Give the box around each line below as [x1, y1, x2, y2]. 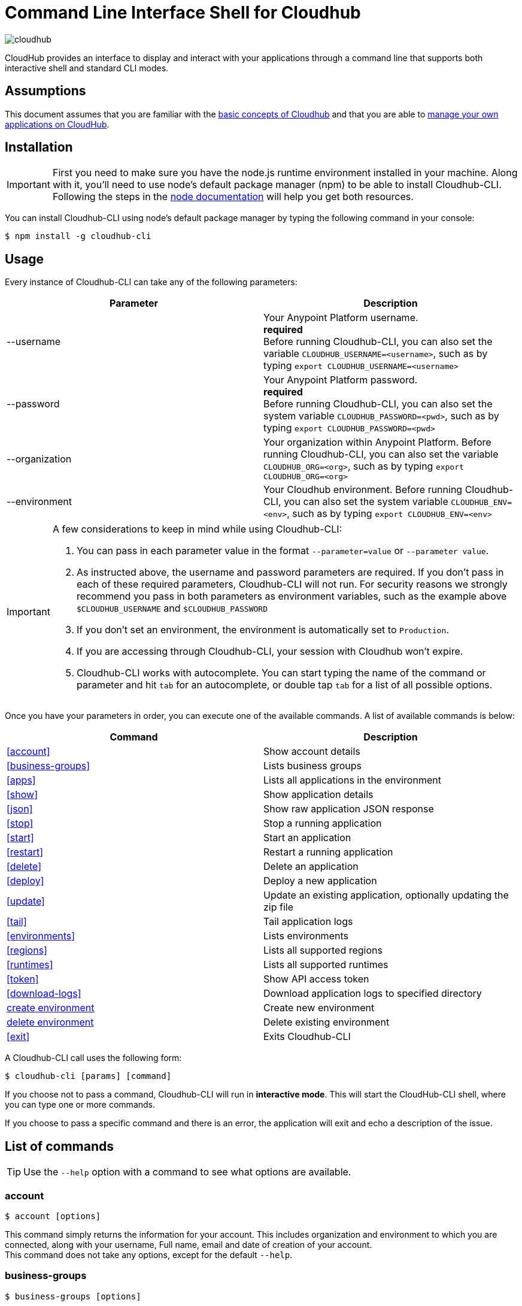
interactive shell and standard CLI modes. [5, 62, 169, 73]
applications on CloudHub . [5, 119, 110, 129]
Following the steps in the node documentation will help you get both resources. [52, 191, 414, 203]
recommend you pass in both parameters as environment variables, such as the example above [76, 590, 507, 603]
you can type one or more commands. [5, 1099, 156, 1110]
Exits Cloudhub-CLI [263, 1030, 351, 1043]
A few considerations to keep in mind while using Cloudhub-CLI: [52, 523, 342, 536]
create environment [7, 1002, 95, 1014]
